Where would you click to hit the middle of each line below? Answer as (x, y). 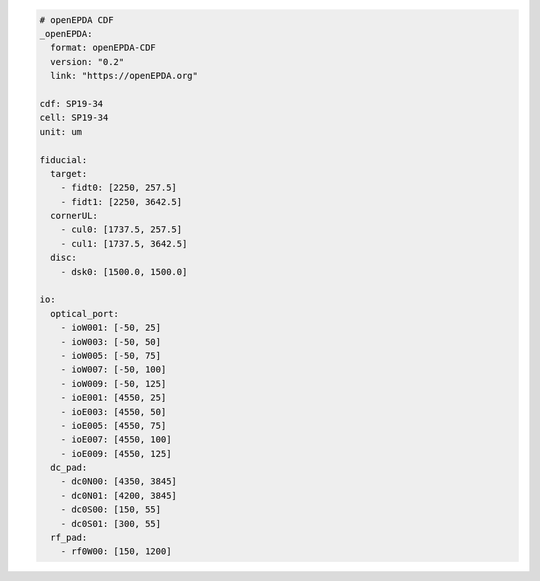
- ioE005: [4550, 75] (113, 425)
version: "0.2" (87, 61)
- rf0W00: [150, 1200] (116, 551)
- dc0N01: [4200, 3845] (118, 495)
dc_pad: (69, 468)
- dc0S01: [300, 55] (111, 523)
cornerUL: (74, 216)
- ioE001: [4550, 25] (113, 398)
